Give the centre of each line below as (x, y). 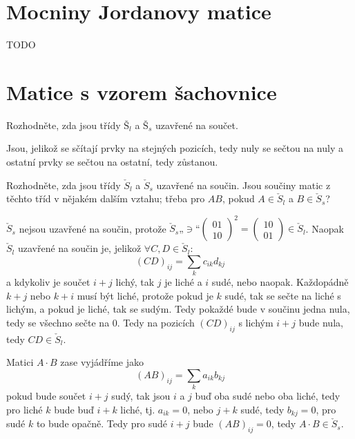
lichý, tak (135, 282)
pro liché (25, 409)
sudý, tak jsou (141, 396)
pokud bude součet (46, 396)
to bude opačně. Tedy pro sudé (102, 423)
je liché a (183, 282)
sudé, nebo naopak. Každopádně (280, 282)
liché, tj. (138, 409)
